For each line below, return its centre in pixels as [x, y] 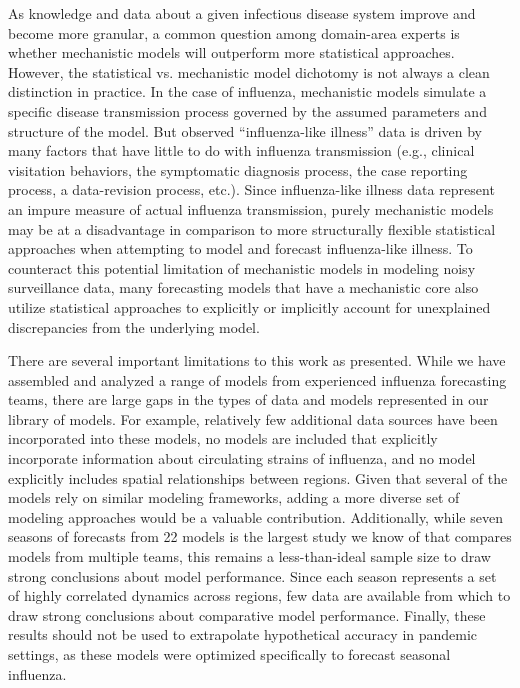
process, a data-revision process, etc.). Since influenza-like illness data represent [251, 189]
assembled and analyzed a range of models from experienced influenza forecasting [257, 379]
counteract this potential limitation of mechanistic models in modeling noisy [242, 267]
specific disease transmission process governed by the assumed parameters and [247, 110]
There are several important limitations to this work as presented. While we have [257, 360]
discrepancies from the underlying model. [134, 326]
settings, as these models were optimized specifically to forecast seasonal [229, 654]
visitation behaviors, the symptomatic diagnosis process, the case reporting [238, 169]
